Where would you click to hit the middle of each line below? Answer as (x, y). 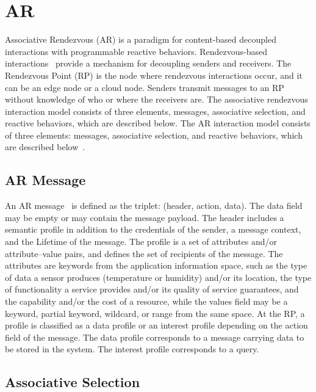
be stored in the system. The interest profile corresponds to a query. (132, 349)
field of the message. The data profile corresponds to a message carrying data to (155, 337)
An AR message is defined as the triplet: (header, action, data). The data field (154, 205)
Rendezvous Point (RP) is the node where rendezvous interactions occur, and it (154, 75)
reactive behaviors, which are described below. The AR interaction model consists (158, 123)
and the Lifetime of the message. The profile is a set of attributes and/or (141, 241)
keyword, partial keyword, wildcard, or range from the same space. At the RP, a (155, 313)
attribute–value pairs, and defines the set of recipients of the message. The (144, 253)
